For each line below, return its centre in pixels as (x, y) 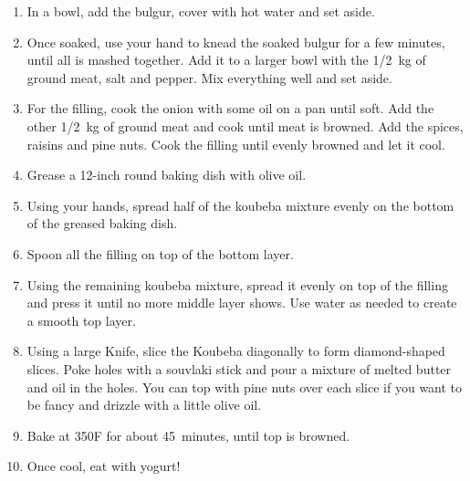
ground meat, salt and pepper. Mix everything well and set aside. (209, 77)
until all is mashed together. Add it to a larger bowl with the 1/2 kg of (226, 60)
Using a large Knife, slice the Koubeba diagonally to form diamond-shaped (236, 351)
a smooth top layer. (81, 320)
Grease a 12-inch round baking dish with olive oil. (167, 175)
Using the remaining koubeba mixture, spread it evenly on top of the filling (237, 284)
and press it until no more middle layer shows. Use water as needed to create (242, 303)
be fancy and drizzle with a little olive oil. (144, 405)
